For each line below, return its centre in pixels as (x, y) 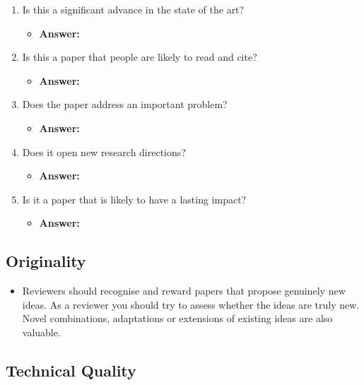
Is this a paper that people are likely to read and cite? (140, 57)
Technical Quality (71, 370)
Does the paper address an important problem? (125, 104)
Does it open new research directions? (104, 152)
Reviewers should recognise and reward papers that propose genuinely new (184, 291)
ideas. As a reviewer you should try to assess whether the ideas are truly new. (191, 304)
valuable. (41, 332)
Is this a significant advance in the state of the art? (133, 9)
